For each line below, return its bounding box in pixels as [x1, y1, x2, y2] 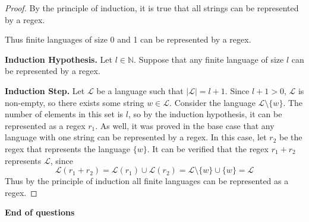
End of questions [5, 206, 75, 218]
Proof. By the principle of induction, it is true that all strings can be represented [5, 2, 299, 14]
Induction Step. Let [5, 84, 85, 96]
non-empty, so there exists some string [5, 96, 144, 108]
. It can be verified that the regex [147, 142, 269, 155]
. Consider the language [169, 96, 256, 108]
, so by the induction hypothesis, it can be [128, 108, 282, 120]
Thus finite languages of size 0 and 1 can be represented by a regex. [5, 33, 251, 46]
